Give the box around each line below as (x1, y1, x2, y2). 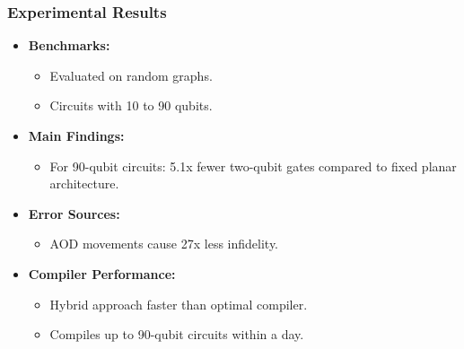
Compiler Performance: (28, 264, 176, 283)
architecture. (49, 174, 119, 193)
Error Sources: (28, 204, 120, 222)
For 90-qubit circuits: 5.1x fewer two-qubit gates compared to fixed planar (49, 156, 457, 175)
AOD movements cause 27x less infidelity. (49, 234, 279, 253)
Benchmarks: (28, 36, 110, 55)
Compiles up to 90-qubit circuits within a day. (49, 325, 304, 344)
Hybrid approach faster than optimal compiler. (49, 294, 308, 313)
